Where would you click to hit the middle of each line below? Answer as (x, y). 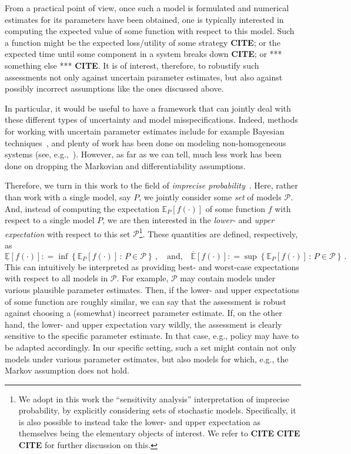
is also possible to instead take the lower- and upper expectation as (139, 421)
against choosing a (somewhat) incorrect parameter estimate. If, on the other (143, 313)
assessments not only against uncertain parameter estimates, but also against (144, 77)
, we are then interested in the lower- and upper (188, 220)
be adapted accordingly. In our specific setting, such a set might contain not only (151, 347)
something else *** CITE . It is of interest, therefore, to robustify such (132, 65)
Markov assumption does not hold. (67, 370)
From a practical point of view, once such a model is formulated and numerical (147, 8)
